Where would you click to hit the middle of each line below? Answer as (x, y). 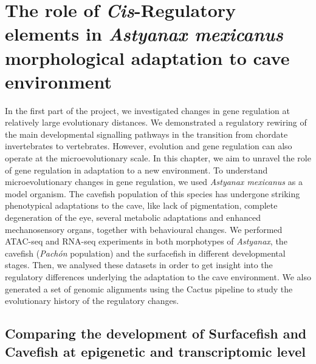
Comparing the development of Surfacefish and (156, 333)
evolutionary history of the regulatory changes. (92, 301)
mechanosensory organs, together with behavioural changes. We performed (144, 229)
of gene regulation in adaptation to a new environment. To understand (136, 170)
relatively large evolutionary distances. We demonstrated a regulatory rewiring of (156, 122)
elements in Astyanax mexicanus (144, 34)
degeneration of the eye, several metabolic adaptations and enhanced (133, 217)
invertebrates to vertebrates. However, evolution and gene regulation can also (149, 146)
